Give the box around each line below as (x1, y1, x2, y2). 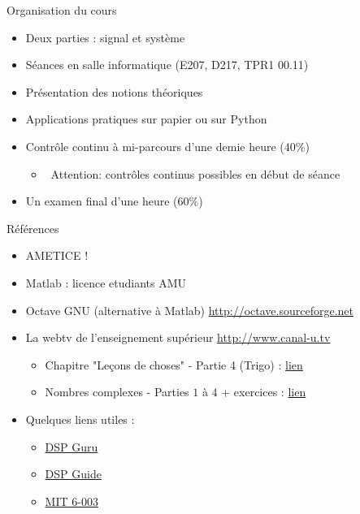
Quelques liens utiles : (25, 410, 135, 427)
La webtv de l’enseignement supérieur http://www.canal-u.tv (25, 329, 331, 346)
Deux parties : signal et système (25, 28, 185, 45)
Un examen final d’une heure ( (25, 192, 178, 209)
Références (7, 219, 59, 236)
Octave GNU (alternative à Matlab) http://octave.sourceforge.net (25, 301, 353, 318)
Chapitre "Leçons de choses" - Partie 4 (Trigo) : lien (45, 356, 303, 373)
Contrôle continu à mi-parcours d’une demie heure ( (25, 137, 284, 154)
